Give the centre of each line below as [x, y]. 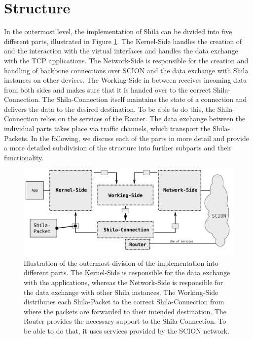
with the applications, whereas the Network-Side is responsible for [124, 282]
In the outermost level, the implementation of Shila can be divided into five [118, 31]
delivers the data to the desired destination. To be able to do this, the [110, 109]
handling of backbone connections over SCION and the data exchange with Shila [126, 70]
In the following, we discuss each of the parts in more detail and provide [140, 138]
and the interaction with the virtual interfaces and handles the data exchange [121, 51]
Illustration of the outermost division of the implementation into [121, 263]
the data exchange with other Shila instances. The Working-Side [121, 292]
